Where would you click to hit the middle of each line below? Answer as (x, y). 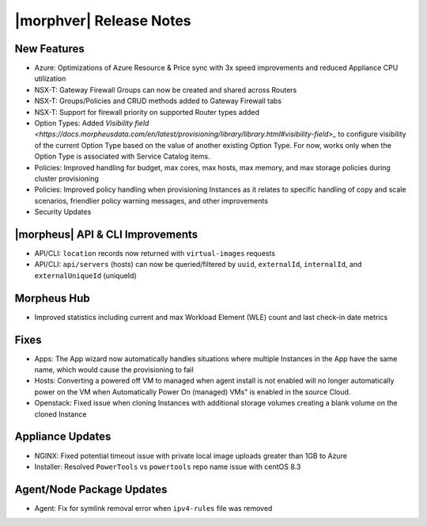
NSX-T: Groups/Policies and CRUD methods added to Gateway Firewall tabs (158, 101)
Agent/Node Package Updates (91, 489)
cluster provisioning (66, 178)
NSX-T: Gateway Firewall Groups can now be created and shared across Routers (166, 90)
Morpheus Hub (52, 298)
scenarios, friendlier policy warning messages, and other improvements (151, 200)
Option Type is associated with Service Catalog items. (122, 156)
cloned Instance (60, 414)
